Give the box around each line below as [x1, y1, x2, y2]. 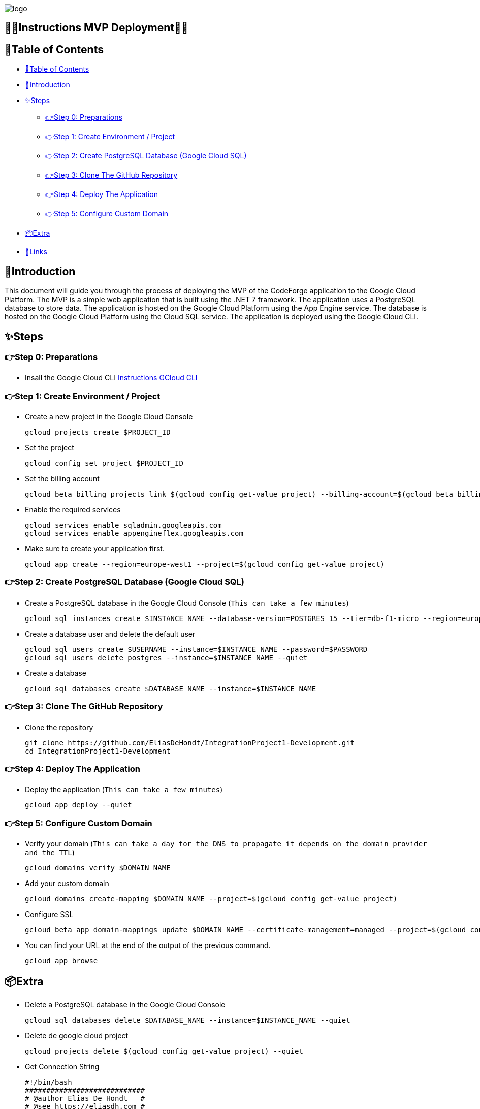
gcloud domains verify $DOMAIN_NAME [25, 864, 171, 872]
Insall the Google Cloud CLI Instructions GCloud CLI [25, 373, 198, 382]
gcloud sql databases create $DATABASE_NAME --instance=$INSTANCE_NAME [25, 684, 316, 693]
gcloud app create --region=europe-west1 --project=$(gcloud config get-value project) [25, 560, 385, 569]
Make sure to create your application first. [25, 544, 165, 553]
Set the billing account [25, 474, 100, 483]
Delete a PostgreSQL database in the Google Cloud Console [25, 1000, 226, 1009]
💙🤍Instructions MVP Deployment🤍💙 [5, 21, 188, 35]
